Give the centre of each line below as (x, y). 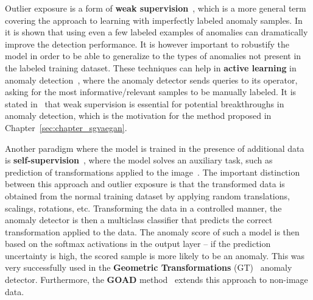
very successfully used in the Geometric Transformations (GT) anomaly (149, 267)
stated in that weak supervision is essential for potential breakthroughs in (145, 103)
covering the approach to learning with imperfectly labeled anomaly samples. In (154, 20)
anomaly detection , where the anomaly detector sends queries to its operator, (151, 80)
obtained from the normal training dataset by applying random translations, (147, 195)
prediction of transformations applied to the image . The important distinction (153, 172)
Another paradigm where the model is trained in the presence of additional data (155, 148)
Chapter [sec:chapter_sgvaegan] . (66, 127)
